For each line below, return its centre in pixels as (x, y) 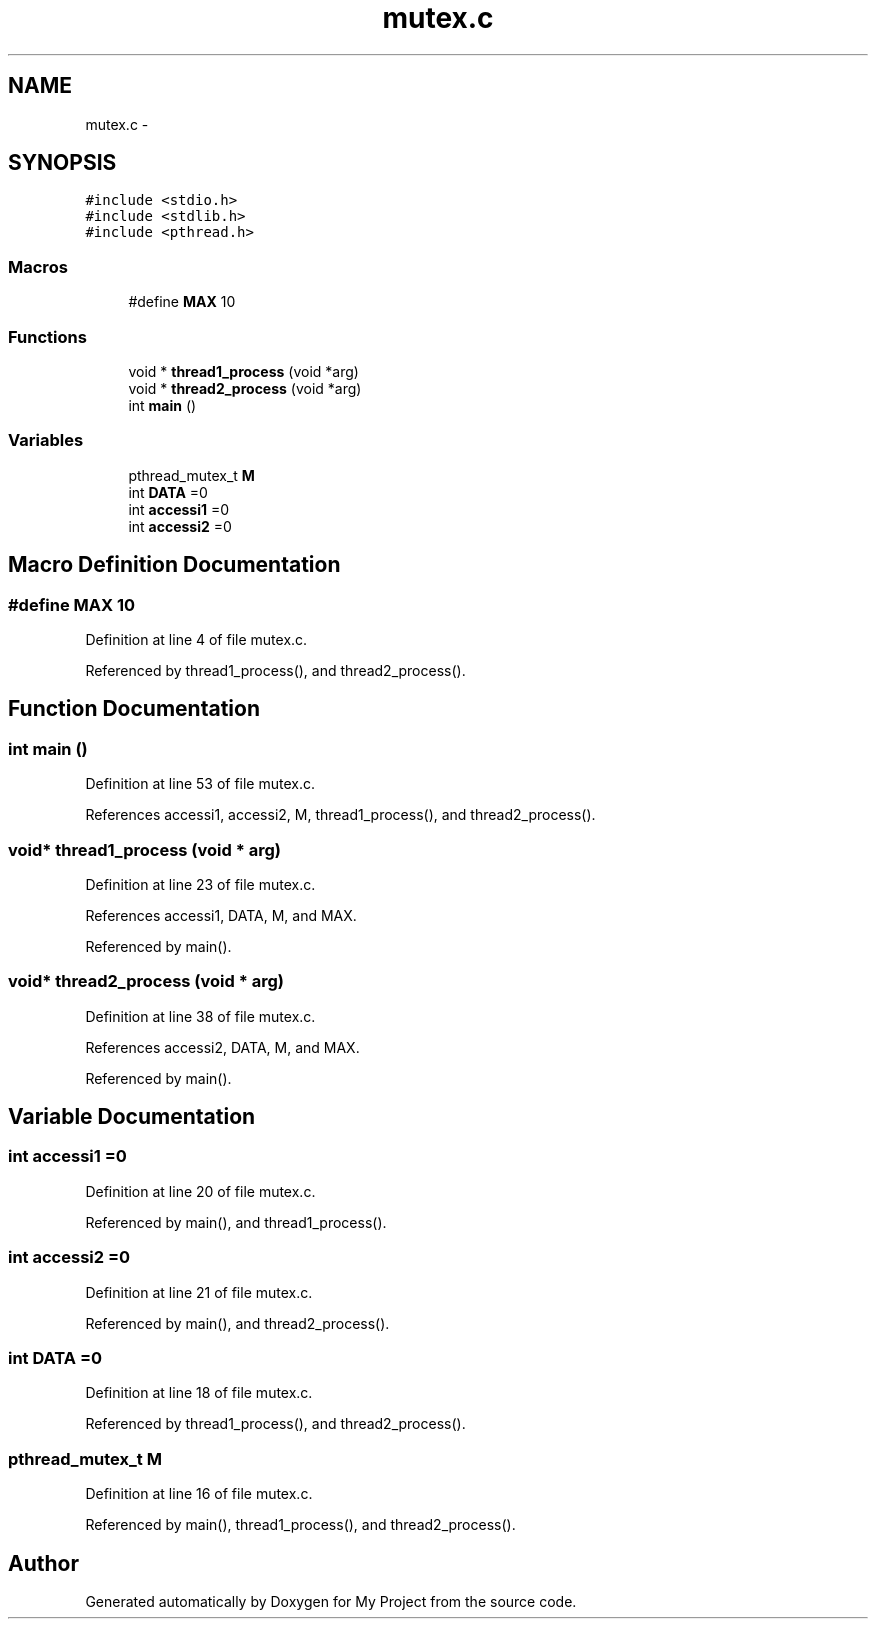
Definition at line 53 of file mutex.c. (200, 784)
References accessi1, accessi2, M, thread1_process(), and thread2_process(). (340, 815)
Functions (47, 336)
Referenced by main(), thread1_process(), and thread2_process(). (300, 1525)
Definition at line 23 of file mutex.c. (200, 884)
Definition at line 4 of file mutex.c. (196, 639)
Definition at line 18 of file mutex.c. (199, 1393)
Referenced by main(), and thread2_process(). (237, 1323)
